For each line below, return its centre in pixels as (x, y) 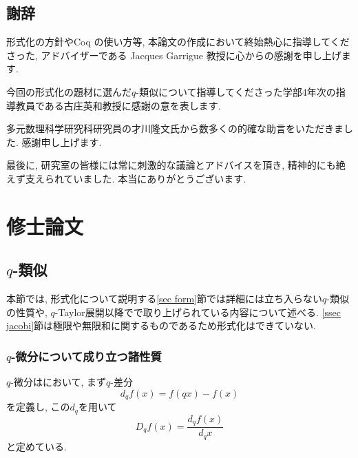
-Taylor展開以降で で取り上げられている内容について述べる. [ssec (198, 312)
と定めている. (36, 446)
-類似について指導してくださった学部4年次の (236, 91)
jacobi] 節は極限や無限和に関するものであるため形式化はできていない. (161, 325)
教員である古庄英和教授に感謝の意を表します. (118, 105)
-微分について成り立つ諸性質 (86, 356)
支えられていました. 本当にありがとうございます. (136, 178)
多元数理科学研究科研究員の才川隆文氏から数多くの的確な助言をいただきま (175, 128)
